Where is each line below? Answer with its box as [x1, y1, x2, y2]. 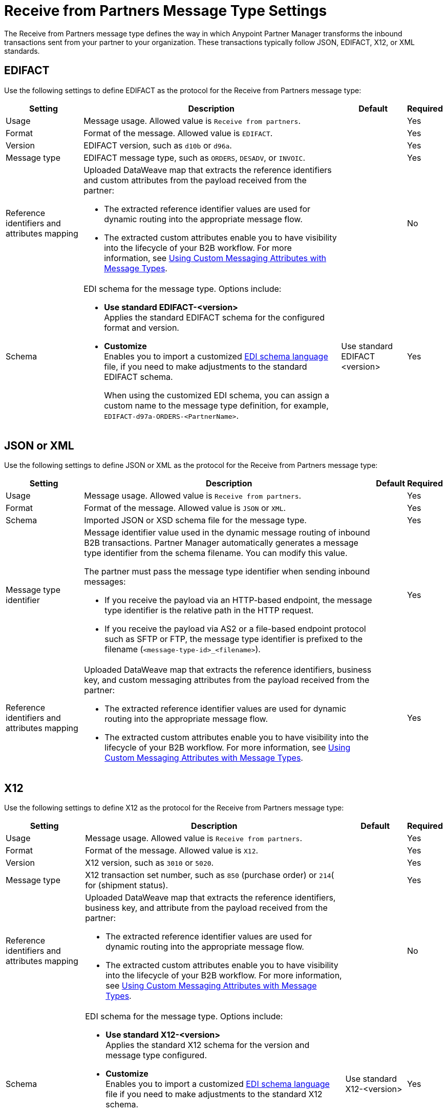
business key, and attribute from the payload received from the [85, 903, 328, 913]
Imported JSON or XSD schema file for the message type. [84, 515, 307, 526]
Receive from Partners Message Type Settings [4, 2, 327, 19]
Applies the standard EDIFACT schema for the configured [104, 312, 325, 323]
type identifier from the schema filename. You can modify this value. [84, 548, 348, 559]
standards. [4, 46, 40, 55]
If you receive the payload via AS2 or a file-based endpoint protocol [104, 624, 366, 634]
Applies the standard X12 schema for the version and [105, 1040, 310, 1051]
